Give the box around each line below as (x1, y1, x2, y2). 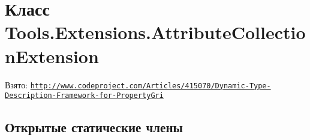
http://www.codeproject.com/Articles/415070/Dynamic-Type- (30, 81, 271, 90)
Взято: (5, 78, 28, 91)
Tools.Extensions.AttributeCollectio (5, 20, 306, 44)
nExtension (5, 43, 99, 68)
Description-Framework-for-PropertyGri (5, 91, 164, 100)
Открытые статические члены (5, 118, 183, 136)
